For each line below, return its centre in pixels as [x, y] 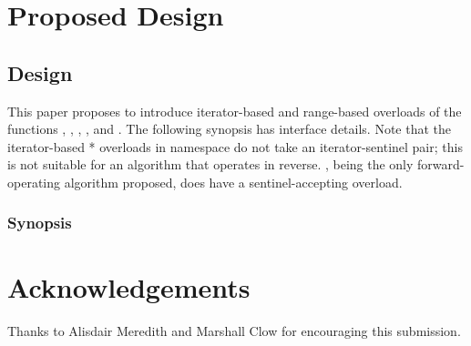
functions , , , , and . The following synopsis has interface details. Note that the [230, 129]
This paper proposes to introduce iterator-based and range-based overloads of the [235, 111]
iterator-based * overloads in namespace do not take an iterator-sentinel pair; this [235, 146]
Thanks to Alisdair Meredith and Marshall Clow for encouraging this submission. [234, 330]
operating [34, 182]
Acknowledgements [129, 286]
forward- [441, 164]
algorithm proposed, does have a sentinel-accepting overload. [233, 182]
